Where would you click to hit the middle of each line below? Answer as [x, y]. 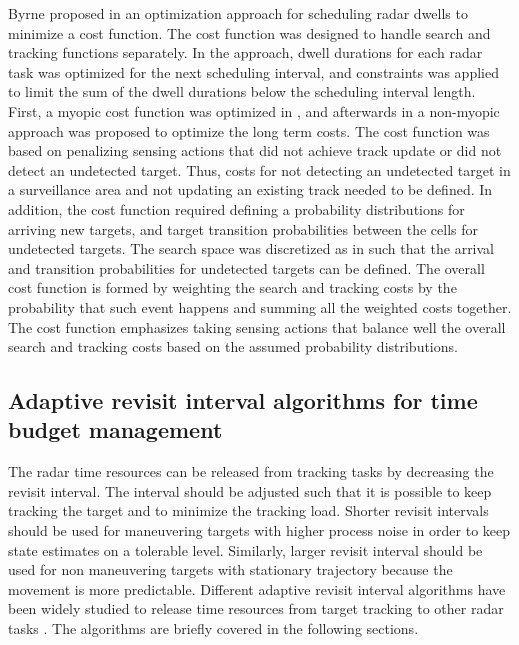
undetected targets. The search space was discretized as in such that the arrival [251, 248]
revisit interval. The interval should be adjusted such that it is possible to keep [250, 490]
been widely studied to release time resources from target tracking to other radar [256, 608]
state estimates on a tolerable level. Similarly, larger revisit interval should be [245, 549]
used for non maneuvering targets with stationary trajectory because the [230, 569]
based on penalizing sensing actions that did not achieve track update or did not [255, 150]
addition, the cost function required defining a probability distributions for [236, 208]
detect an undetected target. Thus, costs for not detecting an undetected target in [259, 169]
